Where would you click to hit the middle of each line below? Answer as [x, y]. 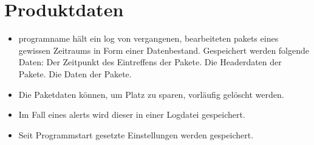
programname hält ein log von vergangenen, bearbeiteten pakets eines [148, 38]
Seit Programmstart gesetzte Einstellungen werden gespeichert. [136, 134]
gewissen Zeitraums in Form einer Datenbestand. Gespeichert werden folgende [164, 50]
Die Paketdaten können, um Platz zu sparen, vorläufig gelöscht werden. [151, 94]
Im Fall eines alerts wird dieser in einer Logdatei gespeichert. [132, 114]
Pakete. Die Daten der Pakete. [75, 73]
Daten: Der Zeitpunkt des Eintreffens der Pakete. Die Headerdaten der [150, 62]
